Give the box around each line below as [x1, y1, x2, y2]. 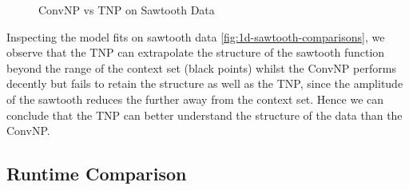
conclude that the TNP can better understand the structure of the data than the [6, 106, 403, 123]
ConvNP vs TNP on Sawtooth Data [38, 2, 215, 18]
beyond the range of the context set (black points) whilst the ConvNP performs [6, 59, 396, 76]
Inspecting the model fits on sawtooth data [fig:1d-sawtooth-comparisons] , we [6, 28, 385, 45]
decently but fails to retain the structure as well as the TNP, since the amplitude [6, 75, 403, 92]
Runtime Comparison [6, 161, 187, 186]
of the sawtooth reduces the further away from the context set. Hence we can [6, 90, 384, 107]
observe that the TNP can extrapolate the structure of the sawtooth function [6, 44, 385, 61]
